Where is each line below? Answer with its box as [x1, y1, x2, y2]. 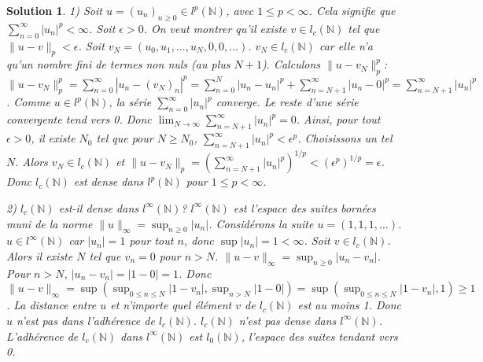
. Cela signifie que [308, 2, 396, 18]
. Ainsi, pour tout [296, 111, 381, 127]
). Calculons [261, 56, 320, 72]
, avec [226, 2, 254, 18]
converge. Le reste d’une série [216, 94, 359, 110]
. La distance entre [6, 297, 97, 313]
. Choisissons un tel [297, 130, 393, 146]
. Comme [6, 94, 50, 110]
